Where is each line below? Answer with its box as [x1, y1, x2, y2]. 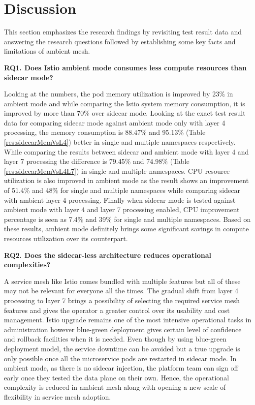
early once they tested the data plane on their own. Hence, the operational [4, 372, 229, 382]
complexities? [4, 259, 51, 270]
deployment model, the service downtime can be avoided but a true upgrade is [4, 343, 240, 353]
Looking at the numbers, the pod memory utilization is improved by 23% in [4, 89, 233, 99]
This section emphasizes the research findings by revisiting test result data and [4, 27, 242, 37]
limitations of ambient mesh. [4, 46, 90, 56]
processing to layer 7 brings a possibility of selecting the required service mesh [4, 295, 240, 305]
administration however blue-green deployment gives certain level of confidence [4, 324, 242, 334]
